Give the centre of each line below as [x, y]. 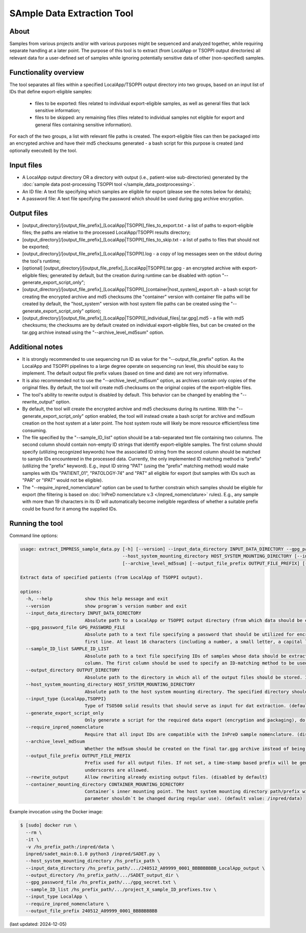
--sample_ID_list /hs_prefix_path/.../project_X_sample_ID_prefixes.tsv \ [121, 889]
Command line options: [34, 536]
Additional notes [36, 347]
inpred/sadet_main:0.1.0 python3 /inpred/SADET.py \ [93, 854]
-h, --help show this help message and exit [97, 599]
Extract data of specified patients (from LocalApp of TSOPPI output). [112, 578]
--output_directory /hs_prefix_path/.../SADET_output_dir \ [102, 875]
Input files [26, 165]
